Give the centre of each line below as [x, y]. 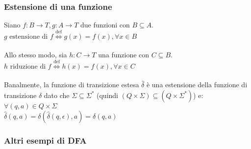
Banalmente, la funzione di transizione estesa [72, 85]
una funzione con [124, 55]
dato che [57, 95]
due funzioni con [105, 25]
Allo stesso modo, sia [36, 55]
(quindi [107, 95]
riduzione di [28, 66]
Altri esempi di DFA [45, 140]
